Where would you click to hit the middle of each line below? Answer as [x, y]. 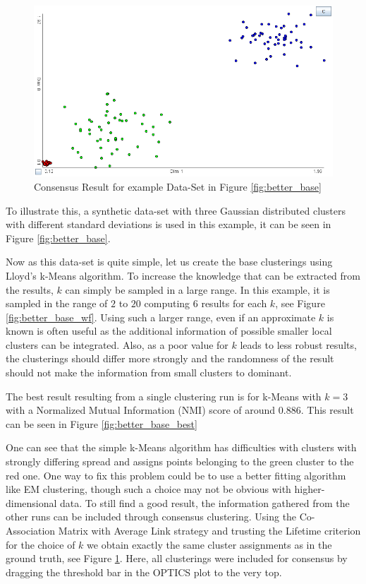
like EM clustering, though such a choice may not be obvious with [148, 489]
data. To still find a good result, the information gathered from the [205, 502]
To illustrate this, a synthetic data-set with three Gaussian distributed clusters [176, 210]
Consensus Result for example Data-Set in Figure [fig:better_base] [178, 186]
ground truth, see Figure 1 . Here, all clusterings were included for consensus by [177, 558]
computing [167, 303]
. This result [327, 410]
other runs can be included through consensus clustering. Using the [151, 517]
